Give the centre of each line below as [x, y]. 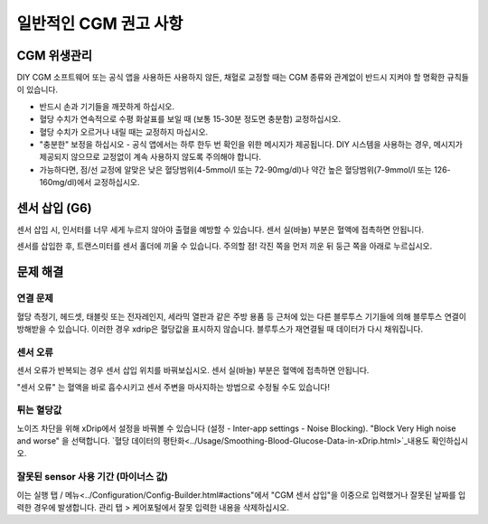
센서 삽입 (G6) [54, 208]
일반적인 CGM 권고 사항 [100, 23]
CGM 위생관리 [55, 56]
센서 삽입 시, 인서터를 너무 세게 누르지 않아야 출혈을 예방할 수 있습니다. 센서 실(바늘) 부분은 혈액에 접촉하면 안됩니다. [221, 229]
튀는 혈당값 [39, 410]
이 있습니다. [38, 89]
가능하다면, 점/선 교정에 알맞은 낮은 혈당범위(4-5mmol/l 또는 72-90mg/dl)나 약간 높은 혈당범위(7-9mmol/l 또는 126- [245, 169]
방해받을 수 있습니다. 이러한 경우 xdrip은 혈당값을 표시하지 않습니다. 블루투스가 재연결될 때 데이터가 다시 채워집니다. [220, 329]
